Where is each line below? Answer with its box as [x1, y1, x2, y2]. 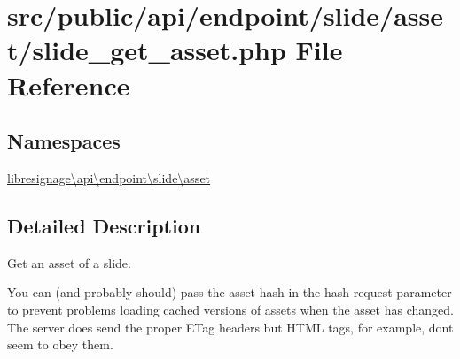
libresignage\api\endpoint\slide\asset [7, 168, 211, 187]
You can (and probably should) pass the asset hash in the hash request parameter [7, 283, 452, 302]
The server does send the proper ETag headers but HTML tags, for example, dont [7, 317, 454, 336]
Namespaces [7, 127, 121, 155]
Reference [7, 66, 130, 103]
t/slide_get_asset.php [7, 32, 286, 68]
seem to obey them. [7, 335, 113, 354]
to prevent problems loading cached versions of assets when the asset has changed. [7, 300, 454, 318]
